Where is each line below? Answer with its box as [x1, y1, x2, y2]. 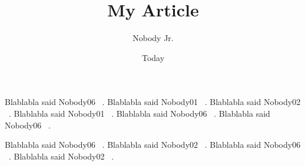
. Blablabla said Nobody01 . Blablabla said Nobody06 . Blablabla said [9, 107, 270, 119]
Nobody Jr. [132, 32, 174, 44]
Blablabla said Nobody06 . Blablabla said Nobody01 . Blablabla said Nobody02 [5, 96, 301, 108]
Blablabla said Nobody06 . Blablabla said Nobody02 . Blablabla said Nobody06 [5, 138, 301, 151]
